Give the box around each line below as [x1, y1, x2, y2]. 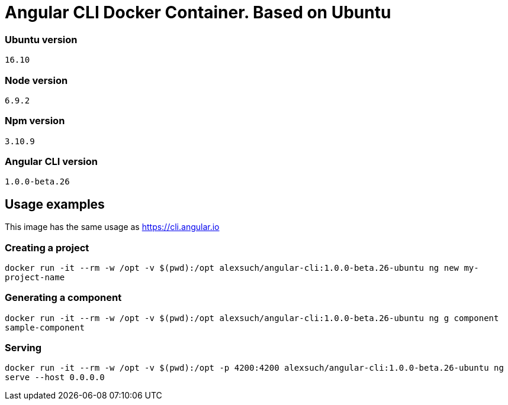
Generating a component [5, 291, 122, 304]
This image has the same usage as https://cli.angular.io [5, 222, 220, 232]
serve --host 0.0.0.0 [5, 372, 105, 383]
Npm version [5, 115, 65, 127]
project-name [5, 272, 65, 282]
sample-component [5, 322, 85, 332]
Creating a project [5, 241, 89, 254]
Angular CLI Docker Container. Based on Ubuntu [5, 2, 391, 22]
